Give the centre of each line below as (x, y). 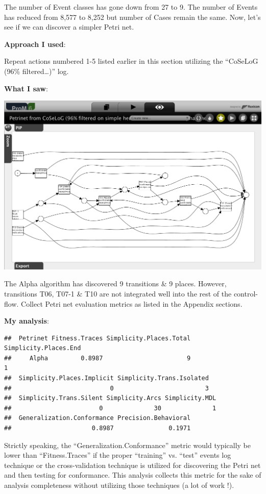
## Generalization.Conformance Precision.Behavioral (98, 418)
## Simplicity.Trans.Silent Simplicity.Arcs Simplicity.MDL (110, 398)
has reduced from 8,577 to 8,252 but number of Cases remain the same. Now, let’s (132, 17)
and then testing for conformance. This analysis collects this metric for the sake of (133, 475)
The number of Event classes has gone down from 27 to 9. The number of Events (131, 7)
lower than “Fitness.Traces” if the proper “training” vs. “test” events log (118, 455)
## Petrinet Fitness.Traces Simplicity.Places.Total (98, 338)
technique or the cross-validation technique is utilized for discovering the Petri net (132, 465)
